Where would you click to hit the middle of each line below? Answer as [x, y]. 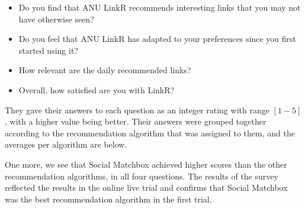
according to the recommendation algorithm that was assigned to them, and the [150, 133]
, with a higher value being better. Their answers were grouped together [136, 121]
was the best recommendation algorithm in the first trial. [108, 199]
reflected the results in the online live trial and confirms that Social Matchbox [146, 187]
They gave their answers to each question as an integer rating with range [137, 110]
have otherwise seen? [56, 19]
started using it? [48, 50]
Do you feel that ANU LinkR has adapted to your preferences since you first [157, 39]
